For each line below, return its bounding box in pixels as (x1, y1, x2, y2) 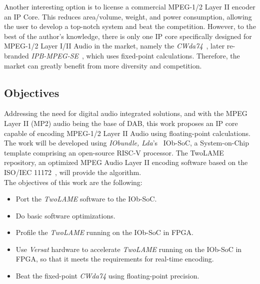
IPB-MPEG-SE (31, 50, 79, 60)
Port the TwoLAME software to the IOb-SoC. (15, 193, 157, 204)
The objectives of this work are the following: (4, 176, 142, 187)
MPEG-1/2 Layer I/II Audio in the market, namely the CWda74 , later (4, 40, 225, 51)
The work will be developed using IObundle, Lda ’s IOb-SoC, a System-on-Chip (4, 137, 249, 148)
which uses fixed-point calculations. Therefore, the (86, 50, 240, 60)
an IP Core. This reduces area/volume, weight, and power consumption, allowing (4, 11, 252, 21)
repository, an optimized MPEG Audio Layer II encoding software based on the (4, 157, 248, 167)
